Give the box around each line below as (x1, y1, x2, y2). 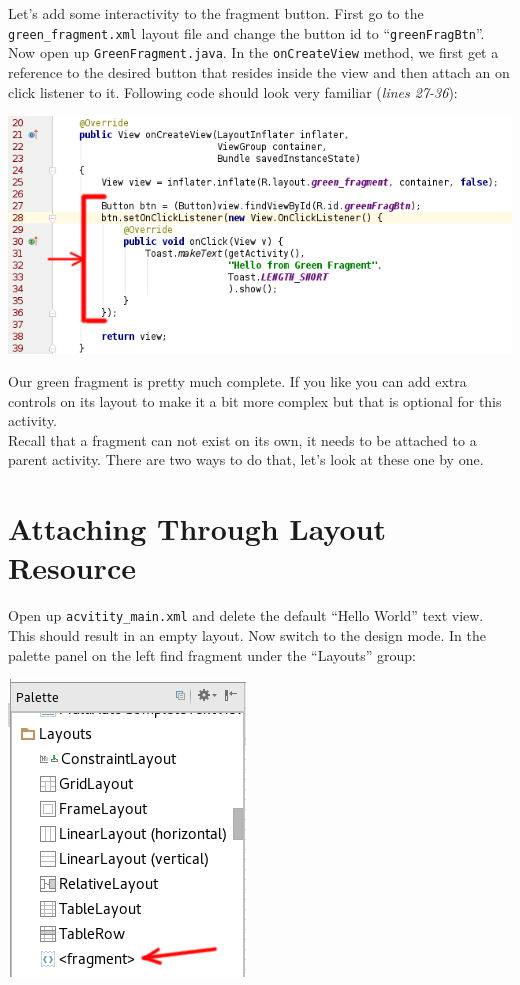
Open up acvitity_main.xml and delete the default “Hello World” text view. (8, 605, 484, 626)
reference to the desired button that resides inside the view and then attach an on (8, 61, 510, 82)
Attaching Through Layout (8, 508, 387, 549)
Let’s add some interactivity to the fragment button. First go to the (8, 3, 424, 23)
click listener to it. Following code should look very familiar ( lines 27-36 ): (8, 81, 458, 102)
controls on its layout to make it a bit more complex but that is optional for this (8, 390, 502, 411)
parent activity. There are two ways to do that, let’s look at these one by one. (8, 449, 484, 470)
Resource (8, 547, 136, 588)
